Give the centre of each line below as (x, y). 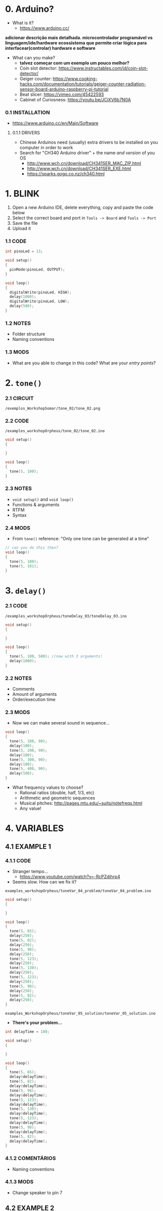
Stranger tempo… (30, 871)
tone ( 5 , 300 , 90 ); (29, 760)
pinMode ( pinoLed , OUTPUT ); (37, 270)
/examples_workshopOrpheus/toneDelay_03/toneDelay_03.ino (66, 616)
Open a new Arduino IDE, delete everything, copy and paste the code (83, 207)
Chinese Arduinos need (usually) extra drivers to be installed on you (89, 142)
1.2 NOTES (18, 323)
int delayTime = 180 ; (27, 1032)
